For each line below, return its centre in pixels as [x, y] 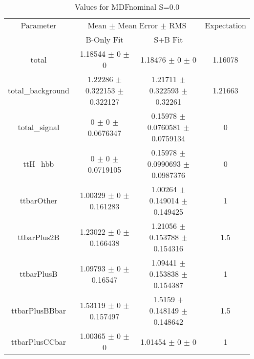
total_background [39, 90]
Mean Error [138, 25]
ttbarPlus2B [39, 237]
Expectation [225, 25]
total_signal [39, 127]
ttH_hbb [39, 164]
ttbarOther [39, 200]
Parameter [39, 25]
